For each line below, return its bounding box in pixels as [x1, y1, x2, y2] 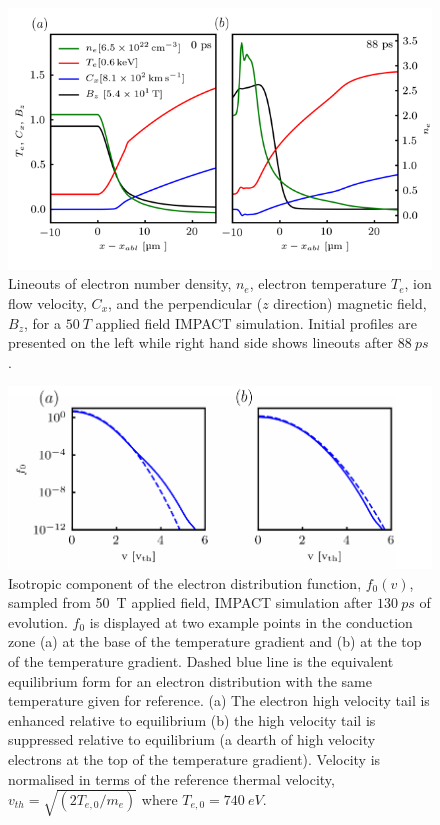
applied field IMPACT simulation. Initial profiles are [95, 312, 417, 333]
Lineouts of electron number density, [8, 273, 232, 294]
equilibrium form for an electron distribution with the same [8, 670, 372, 691]
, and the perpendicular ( [108, 292, 263, 313]
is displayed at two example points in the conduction [89, 611, 413, 632]
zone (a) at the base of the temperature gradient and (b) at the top [8, 631, 422, 652]
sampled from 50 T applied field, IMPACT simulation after [8, 592, 373, 613]
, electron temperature [249, 273, 387, 294]
